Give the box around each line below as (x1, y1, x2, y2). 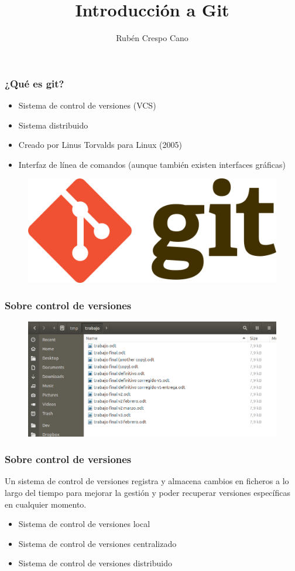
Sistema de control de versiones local (18, 518, 150, 530)
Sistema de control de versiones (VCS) (18, 99, 156, 112)
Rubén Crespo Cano (116, 32, 188, 44)
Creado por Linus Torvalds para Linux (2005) (18, 138, 182, 151)
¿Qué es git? (5, 76, 64, 90)
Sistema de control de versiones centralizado (18, 537, 177, 549)
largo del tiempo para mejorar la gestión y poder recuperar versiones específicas (5, 486, 290, 498)
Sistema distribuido (18, 119, 88, 131)
